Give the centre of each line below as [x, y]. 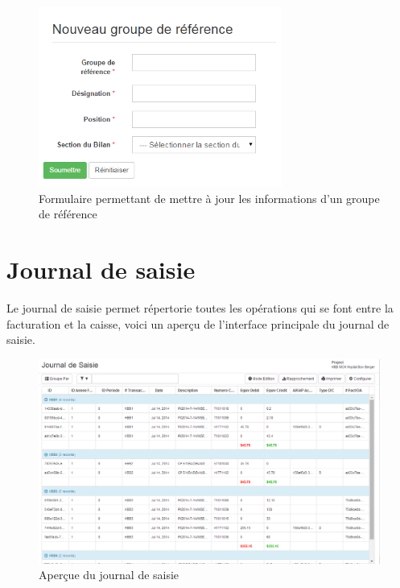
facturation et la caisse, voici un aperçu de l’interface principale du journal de [198, 323]
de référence [68, 214]
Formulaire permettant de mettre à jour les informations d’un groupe [209, 198]
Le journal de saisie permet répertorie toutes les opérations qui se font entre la [200, 307]
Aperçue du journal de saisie [109, 575]
